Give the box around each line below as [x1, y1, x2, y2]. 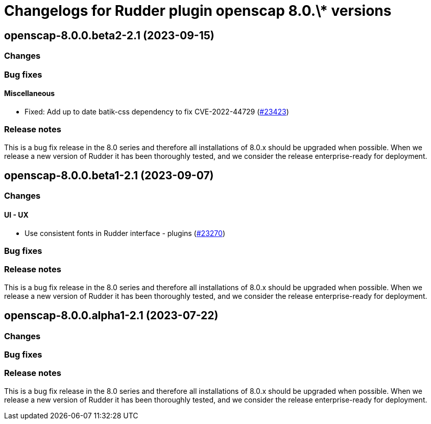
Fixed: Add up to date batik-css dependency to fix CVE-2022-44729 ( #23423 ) [25, 107, 289, 116]
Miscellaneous [4, 89, 55, 98]
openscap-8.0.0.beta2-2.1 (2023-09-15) [4, 29, 214, 42]
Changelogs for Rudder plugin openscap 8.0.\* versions [4, 2, 392, 19]
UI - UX [4, 210, 29, 219]
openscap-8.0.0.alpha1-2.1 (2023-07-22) [4, 309, 219, 322]
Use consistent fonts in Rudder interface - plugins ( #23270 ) [25, 228, 225, 238]
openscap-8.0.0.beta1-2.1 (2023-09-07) [4, 169, 214, 182]
